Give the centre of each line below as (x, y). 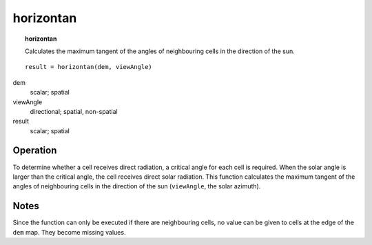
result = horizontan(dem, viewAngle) (89, 67)
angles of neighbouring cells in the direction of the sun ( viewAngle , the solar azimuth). (137, 186)
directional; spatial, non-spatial (74, 111)
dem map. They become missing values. (69, 232)
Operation (35, 151)
